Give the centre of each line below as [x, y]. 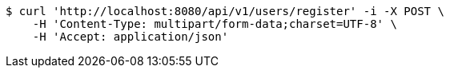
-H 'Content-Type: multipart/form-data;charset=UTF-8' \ [215, 24]
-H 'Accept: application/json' [131, 37]
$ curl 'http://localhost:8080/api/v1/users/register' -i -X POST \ [225, 11]
